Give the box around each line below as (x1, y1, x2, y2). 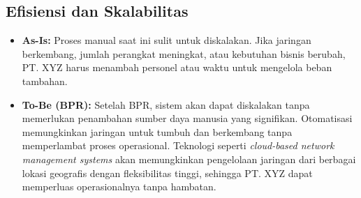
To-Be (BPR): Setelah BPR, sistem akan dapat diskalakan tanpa (22, 97, 310, 112)
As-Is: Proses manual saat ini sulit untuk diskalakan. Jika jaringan (22, 33, 311, 47)
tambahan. (22, 73, 68, 88)
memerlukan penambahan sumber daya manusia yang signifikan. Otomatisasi (22, 111, 353, 125)
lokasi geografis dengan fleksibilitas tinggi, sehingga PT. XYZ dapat (22, 165, 313, 180)
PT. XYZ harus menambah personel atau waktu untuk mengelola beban (22, 60, 332, 75)
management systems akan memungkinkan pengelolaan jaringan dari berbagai (22, 151, 356, 166)
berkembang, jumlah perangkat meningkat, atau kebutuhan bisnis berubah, (22, 46, 346, 61)
